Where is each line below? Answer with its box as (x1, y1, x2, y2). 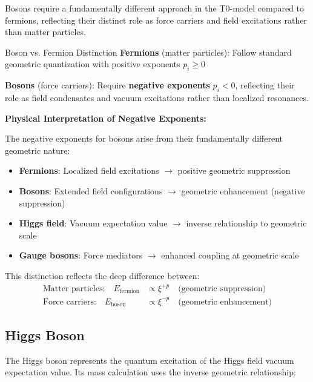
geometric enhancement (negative (181, 184, 305, 197)
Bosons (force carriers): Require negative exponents (5, 79, 210, 91)
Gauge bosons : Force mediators (19, 249, 143, 262)
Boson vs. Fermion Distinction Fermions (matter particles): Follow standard (5, 45, 292, 58)
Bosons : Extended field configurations (19, 184, 163, 197)
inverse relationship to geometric (186, 217, 307, 229)
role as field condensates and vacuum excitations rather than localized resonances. (5, 91, 309, 104)
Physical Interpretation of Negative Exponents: (5, 111, 206, 124)
